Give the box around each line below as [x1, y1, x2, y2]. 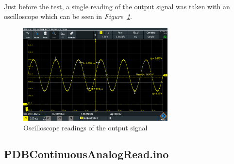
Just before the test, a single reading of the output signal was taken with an [4, 1, 230, 11]
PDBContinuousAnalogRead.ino [4, 146, 169, 161]
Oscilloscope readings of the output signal [23, 122, 148, 132]
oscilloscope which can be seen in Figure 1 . [4, 11, 132, 21]
